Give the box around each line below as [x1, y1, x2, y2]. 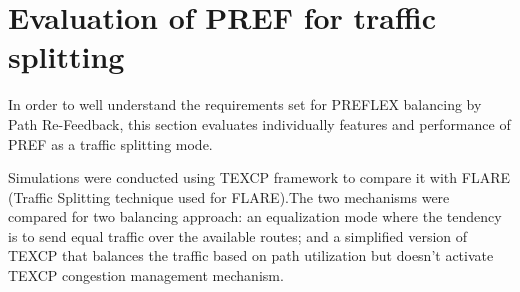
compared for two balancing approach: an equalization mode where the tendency [8, 206, 502, 227]
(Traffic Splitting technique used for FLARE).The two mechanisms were [8, 186, 450, 207]
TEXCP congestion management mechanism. [8, 265, 284, 286]
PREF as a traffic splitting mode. [8, 133, 213, 154]
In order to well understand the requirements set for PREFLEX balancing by [8, 94, 482, 115]
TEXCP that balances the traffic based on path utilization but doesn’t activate [8, 245, 494, 266]
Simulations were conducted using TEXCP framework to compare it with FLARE [8, 167, 510, 188]
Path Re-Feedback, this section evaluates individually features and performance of [8, 113, 511, 134]
